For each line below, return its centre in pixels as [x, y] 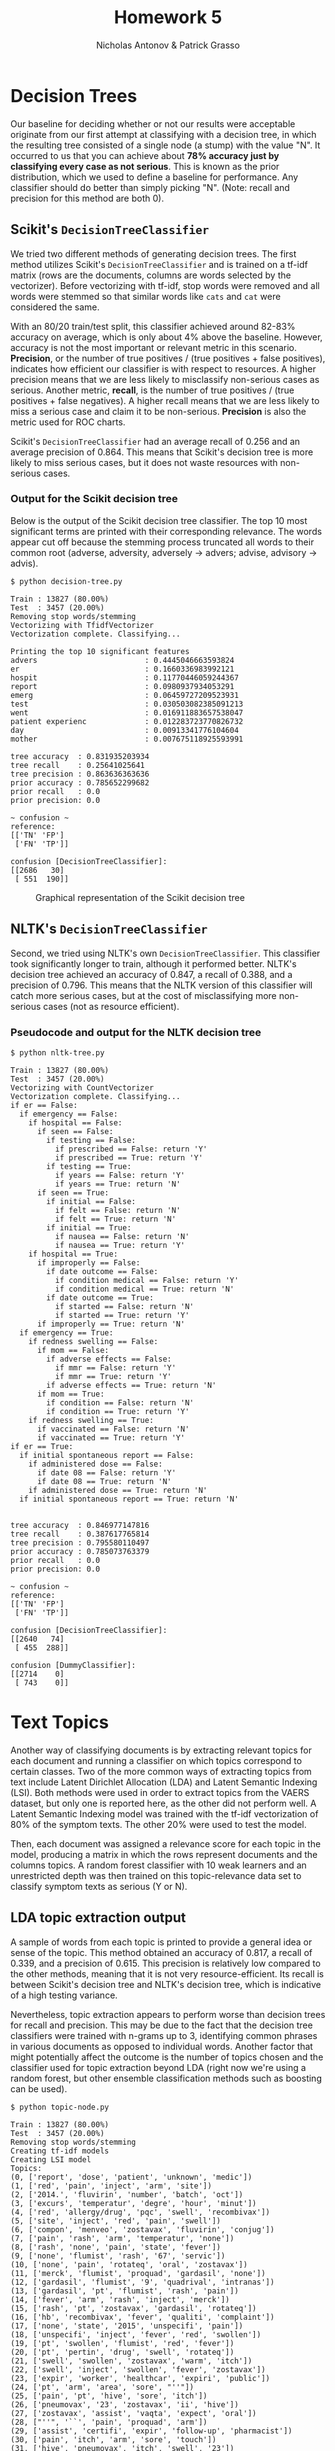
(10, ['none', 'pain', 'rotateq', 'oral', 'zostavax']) [129, 2264]
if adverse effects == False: [109, 1359]
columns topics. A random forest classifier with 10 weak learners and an [158, 1865]
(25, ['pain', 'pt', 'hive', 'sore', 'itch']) [109, 2396]
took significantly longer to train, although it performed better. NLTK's [153, 963]
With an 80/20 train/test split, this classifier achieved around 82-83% [153, 326]
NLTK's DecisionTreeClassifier [109, 929]
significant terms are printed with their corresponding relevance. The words [166, 531]
